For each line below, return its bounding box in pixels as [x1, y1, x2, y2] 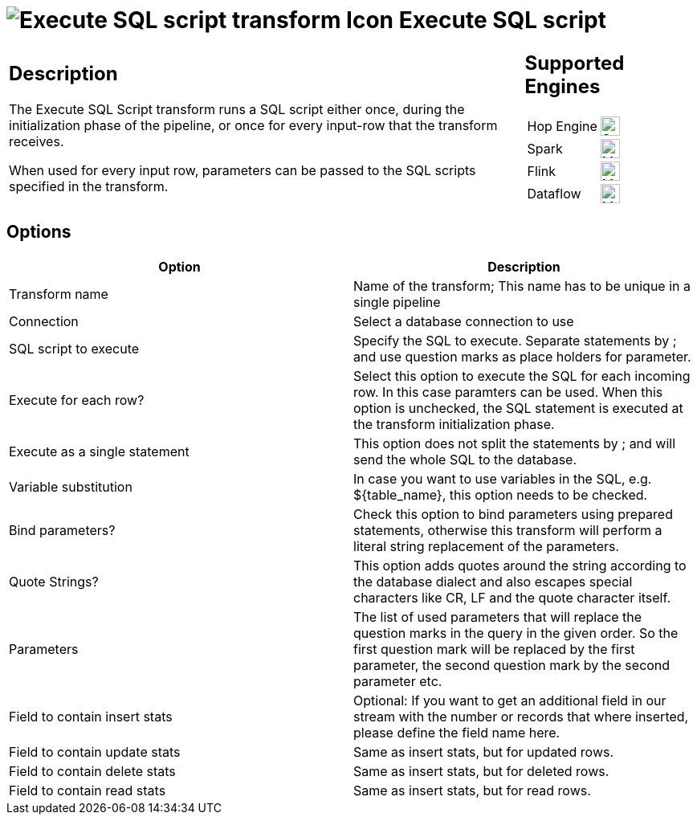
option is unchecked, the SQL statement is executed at [353, 399, 683, 416]
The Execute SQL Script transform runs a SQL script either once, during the [9, 101, 465, 118]
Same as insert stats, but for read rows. [353, 782, 591, 799]
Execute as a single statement [9, 443, 190, 460]
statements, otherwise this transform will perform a [353, 521, 662, 538]
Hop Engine [527, 117, 597, 134]
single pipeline [353, 293, 441, 310]
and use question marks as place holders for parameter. [353, 348, 691, 365]
